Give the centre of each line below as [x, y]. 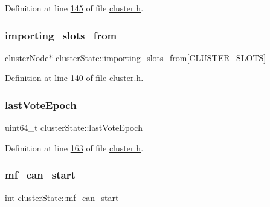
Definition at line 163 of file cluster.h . [74, 147]
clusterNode [27, 57]
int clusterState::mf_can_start [62, 197]
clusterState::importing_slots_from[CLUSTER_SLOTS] [161, 57]
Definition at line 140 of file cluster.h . [74, 78]
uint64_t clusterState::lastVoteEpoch [74, 127]
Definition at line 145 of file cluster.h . [74, 8]
